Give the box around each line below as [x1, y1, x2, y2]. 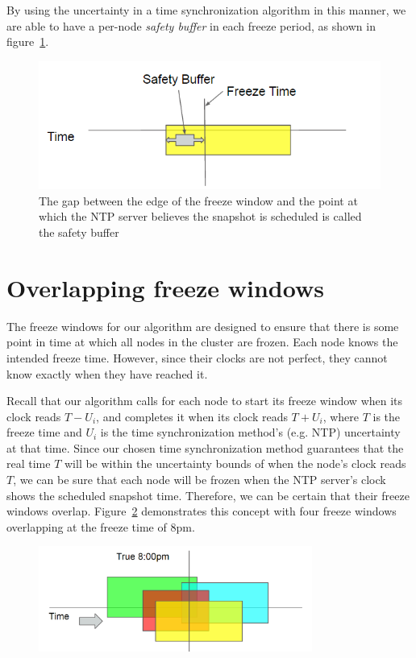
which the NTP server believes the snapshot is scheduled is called [39, 208, 362, 225]
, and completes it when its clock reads [96, 408, 288, 424]
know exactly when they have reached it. [6, 365, 208, 382]
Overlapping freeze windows [6, 271, 324, 304]
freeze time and [6, 424, 82, 441]
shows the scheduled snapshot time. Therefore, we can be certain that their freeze [6, 486, 410, 503]
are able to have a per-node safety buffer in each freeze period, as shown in [6, 17, 376, 34]
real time [6, 455, 51, 472]
